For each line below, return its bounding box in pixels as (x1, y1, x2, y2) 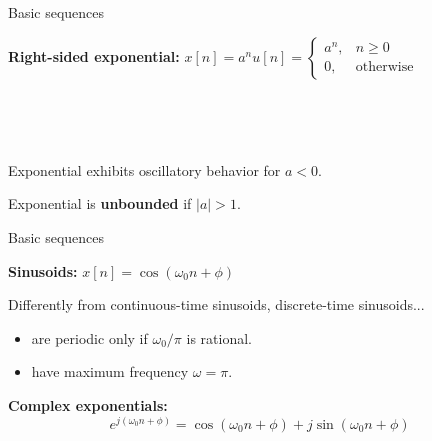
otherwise (355, 60, 414, 75)
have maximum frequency (31, 361, 189, 382)
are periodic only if (31, 327, 148, 348)
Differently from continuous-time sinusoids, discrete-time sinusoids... (8, 294, 425, 315)
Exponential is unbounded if (8, 193, 192, 214)
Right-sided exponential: (8, 45, 180, 66)
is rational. (186, 327, 252, 348)
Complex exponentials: (8, 394, 168, 415)
